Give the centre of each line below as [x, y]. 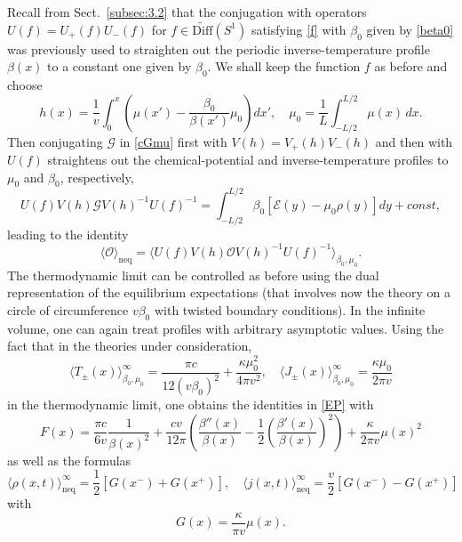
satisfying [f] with [299, 29]
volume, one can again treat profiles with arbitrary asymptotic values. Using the [226, 328]
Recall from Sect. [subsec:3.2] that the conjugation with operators [187, 12]
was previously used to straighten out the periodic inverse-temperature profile [219, 49]
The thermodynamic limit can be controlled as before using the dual [193, 275]
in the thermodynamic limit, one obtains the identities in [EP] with [191, 404]
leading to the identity [68, 234]
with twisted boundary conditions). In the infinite [290, 309]
